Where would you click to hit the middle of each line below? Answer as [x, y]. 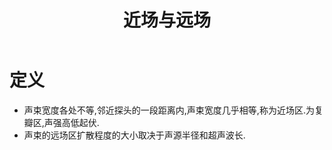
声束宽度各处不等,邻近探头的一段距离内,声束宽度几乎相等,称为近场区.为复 [173, 110]
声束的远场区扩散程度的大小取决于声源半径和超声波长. [134, 135]
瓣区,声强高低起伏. [61, 122]
